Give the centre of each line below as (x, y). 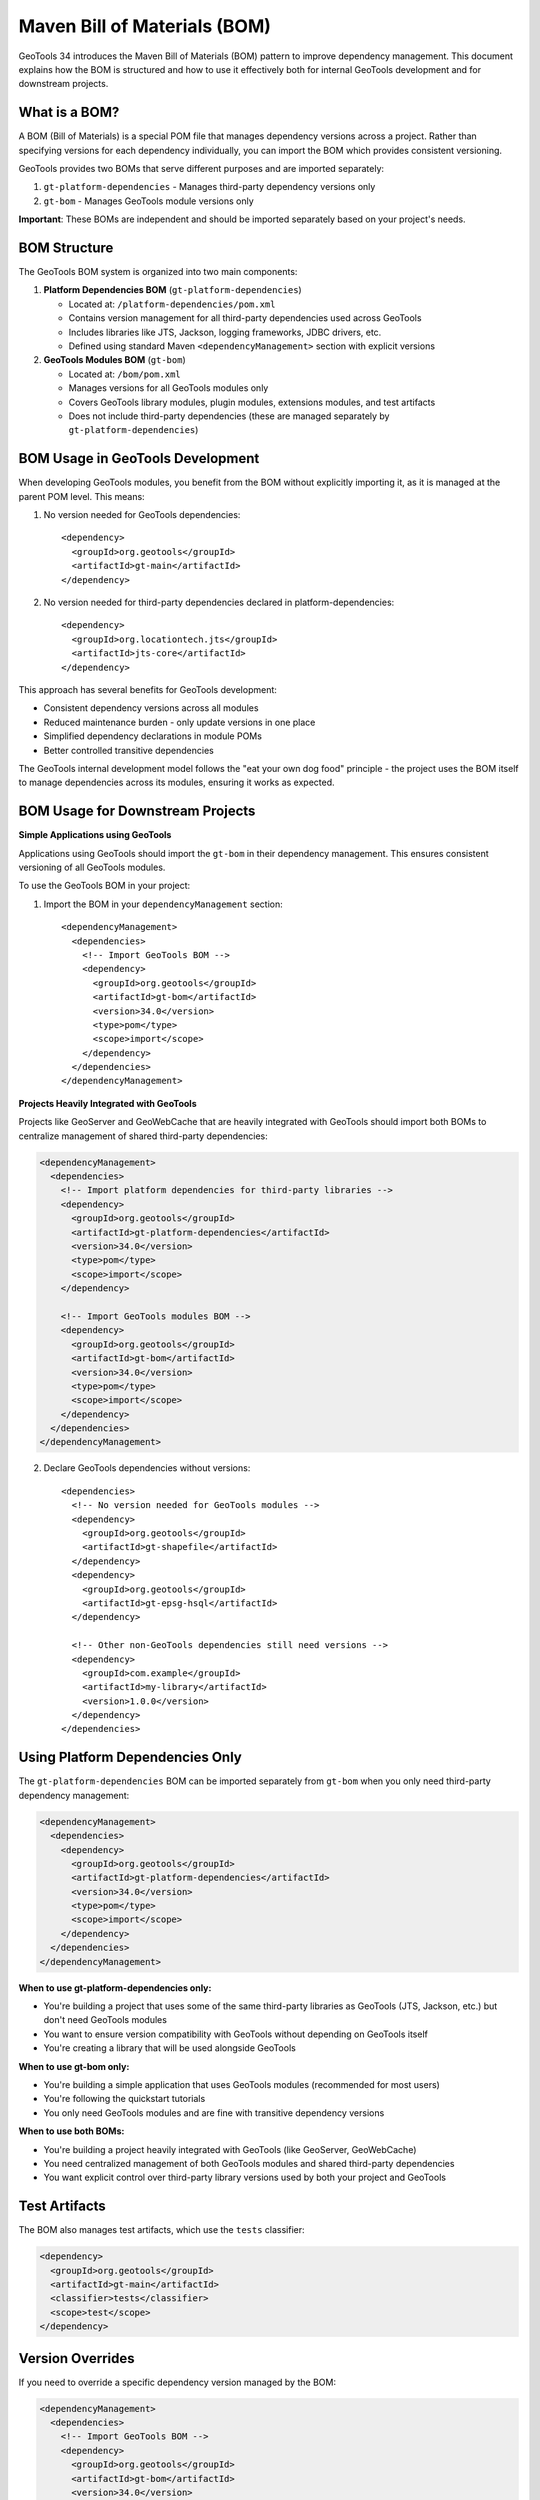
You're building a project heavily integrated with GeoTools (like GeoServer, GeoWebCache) (230, 2149)
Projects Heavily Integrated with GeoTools (107, 1103)
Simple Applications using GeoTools (95, 835)
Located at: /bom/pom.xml (124, 374)
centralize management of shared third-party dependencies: (143, 1136)
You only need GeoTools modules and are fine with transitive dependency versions (214, 2112)
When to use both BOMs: (71, 2131)
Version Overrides (76, 2358)
